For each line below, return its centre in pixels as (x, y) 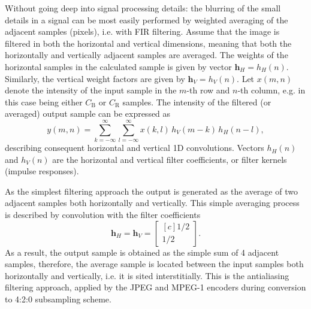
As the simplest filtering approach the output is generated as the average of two (151, 191)
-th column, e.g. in (271, 90)
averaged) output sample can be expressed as (88, 113)
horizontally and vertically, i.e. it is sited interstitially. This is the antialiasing (147, 275)
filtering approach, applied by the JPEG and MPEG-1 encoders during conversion (155, 287)
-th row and (208, 90)
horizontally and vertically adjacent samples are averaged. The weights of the (147, 55)
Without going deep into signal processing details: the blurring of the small (143, 8)
